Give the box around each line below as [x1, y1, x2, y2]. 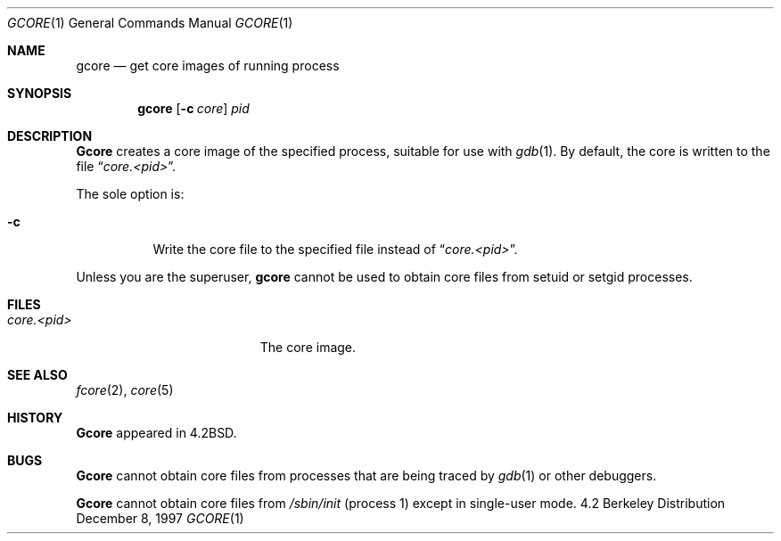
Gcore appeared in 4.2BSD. [76, 425, 237, 440]
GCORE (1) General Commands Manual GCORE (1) [7, 15, 293, 30]
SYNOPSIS [7, 86, 72, 101]
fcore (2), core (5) [76, 382, 174, 398]
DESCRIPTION [7, 128, 93, 143]
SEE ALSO [7, 367, 68, 382]
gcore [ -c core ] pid [137, 101, 250, 116]
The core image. [259, 340, 357, 355]
